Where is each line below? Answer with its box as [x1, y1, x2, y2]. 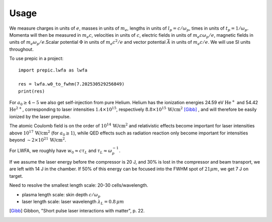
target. [9, 173, 23, 179]
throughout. [9, 46, 34, 52]
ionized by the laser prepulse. [9, 113, 71, 119]
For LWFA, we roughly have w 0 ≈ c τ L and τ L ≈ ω [9, 147, 112, 155]
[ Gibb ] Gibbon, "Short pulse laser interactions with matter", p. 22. [9, 208, 145, 214]
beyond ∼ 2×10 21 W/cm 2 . [9, 136, 66, 143]
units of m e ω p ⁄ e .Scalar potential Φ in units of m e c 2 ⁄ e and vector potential [9, 38, 166, 46]
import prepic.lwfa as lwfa [18, 67, 88, 73]
